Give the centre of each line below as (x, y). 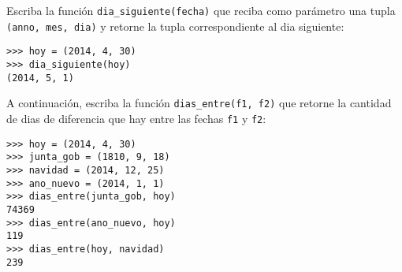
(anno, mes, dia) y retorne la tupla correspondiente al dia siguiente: (175, 26)
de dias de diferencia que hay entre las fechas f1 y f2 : (136, 118)
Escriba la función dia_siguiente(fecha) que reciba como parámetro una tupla (201, 10)
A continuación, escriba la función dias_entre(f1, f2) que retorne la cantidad (199, 103)
